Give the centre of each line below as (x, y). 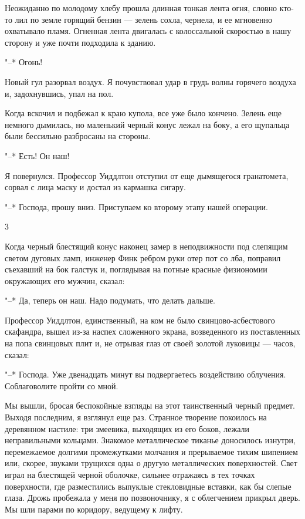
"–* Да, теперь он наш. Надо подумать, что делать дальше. (110, 300)
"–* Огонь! (24, 62)
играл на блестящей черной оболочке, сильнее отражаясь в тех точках (130, 474)
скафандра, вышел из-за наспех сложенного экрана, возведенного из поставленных (152, 331)
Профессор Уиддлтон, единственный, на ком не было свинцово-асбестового (140, 320)
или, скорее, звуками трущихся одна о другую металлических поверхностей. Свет (151, 463)
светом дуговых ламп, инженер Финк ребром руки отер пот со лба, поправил (143, 257)
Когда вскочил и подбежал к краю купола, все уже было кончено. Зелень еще (143, 113)
